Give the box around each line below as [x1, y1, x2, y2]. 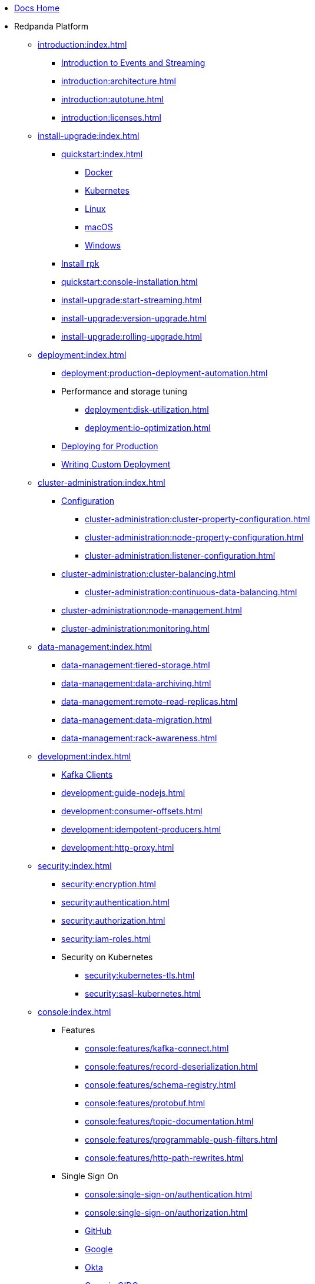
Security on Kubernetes [61, 952, 153, 962]
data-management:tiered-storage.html [61, 660, 210, 670]
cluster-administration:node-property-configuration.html [85, 532, 304, 542]
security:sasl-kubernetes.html [85, 988, 201, 998]
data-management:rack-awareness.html [61, 733, 217, 743]
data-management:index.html [38, 642, 152, 652]
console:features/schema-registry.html [85, 1080, 236, 1090]
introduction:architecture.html [61, 76, 176, 86]
